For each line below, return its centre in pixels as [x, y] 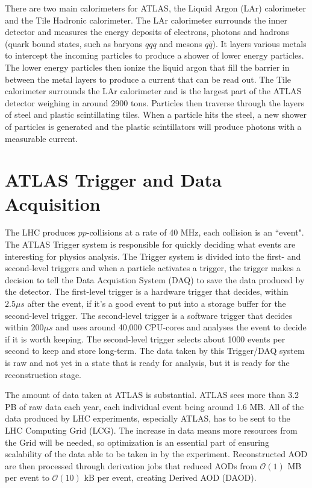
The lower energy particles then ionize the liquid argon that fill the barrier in [147, 67]
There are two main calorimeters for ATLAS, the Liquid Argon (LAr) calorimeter [155, 8]
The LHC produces [40, 232]
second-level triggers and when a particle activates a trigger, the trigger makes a [153, 268]
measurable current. [42, 138]
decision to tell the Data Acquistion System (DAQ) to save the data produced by [155, 279]
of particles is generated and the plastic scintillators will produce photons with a [153, 126]
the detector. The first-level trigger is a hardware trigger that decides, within [147, 291]
